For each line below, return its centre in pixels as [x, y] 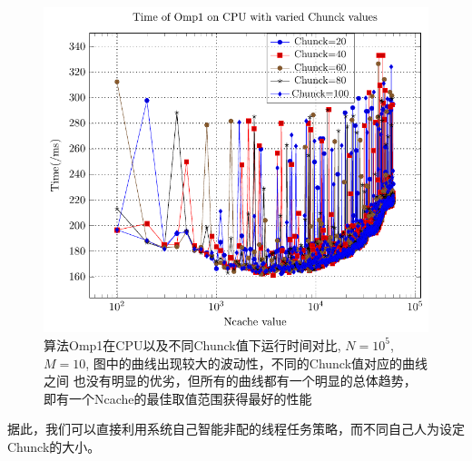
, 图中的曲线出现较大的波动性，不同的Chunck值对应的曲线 [257, 363]
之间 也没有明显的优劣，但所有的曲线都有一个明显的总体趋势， [230, 381]
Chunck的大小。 [54, 446]
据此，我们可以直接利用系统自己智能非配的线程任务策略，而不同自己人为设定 [236, 429]
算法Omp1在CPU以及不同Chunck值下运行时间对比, [192, 344]
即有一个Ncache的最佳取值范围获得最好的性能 [178, 398]
